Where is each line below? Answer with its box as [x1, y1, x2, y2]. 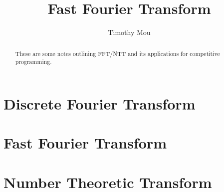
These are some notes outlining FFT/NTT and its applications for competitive [15, 49, 220, 57]
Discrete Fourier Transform [3, 93, 196, 113]
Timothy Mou [108, 27, 151, 37]
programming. [15, 57, 52, 66]
